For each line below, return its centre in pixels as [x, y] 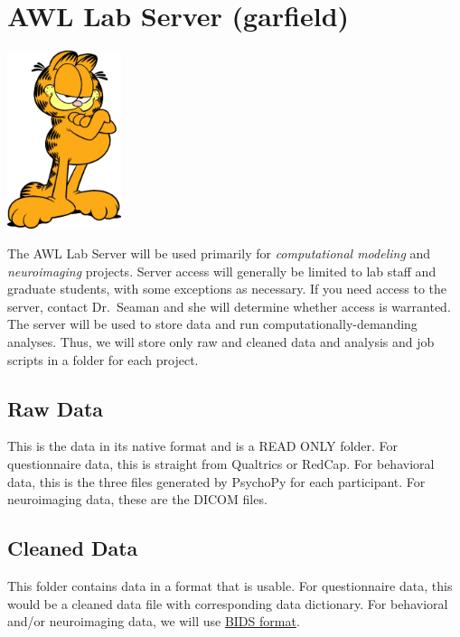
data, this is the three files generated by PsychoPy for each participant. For [216, 481]
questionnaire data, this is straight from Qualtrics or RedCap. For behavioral [221, 464]
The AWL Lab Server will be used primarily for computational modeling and [219, 253]
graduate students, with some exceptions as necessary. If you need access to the [227, 289]
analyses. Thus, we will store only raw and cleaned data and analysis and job [221, 342]
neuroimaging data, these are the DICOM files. [137, 499]
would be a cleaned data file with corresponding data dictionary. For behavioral [228, 603]
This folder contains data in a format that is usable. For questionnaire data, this [230, 586]
